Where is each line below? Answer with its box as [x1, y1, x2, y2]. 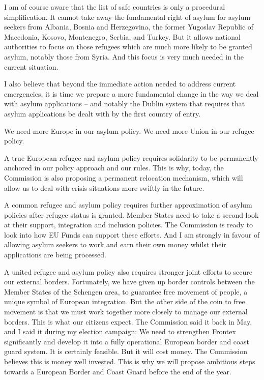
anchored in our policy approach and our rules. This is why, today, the [4, 162, 224, 173]
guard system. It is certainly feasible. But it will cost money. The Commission [4, 346, 247, 357]
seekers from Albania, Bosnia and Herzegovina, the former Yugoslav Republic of [4, 21, 254, 32]
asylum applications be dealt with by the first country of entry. [4, 108, 201, 119]
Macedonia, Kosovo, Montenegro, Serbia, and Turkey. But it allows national [4, 31, 241, 42]
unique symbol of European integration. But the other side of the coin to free [4, 296, 245, 307]
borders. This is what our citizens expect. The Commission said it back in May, [4, 316, 252, 327]
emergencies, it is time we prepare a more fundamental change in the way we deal [4, 88, 259, 99]
